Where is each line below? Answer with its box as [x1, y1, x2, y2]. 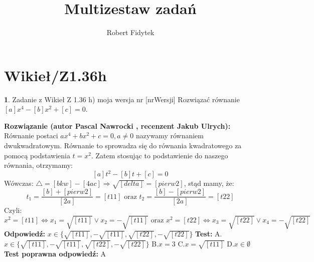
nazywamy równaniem [136, 130, 204, 141]
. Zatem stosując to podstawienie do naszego [91, 150, 228, 160]
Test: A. [195, 228, 222, 239]
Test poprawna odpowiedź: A [4, 248, 106, 258]
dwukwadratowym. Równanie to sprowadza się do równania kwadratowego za [4, 140, 242, 151]
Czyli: [4, 205, 22, 215]
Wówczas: [4, 178, 34, 188]
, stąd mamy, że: [184, 178, 234, 188]
